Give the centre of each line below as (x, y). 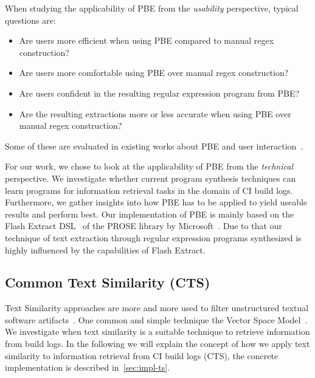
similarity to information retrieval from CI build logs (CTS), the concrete (142, 355)
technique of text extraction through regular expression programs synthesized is (153, 237)
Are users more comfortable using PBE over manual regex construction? (154, 73)
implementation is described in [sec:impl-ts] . (88, 367)
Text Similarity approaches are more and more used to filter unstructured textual (157, 308)
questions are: (30, 20)
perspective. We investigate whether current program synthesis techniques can (151, 178)
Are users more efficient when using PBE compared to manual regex (147, 40)
